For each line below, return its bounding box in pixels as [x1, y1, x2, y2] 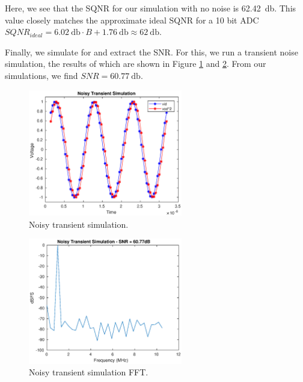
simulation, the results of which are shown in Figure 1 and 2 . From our [5, 57, 266, 70]
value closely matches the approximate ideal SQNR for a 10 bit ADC [5, 13, 259, 26]
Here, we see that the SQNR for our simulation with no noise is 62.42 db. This [5, 2, 296, 14]
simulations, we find [5, 69, 78, 81]
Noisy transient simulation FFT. [29, 366, 148, 378]
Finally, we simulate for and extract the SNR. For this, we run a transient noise [5, 45, 298, 58]
